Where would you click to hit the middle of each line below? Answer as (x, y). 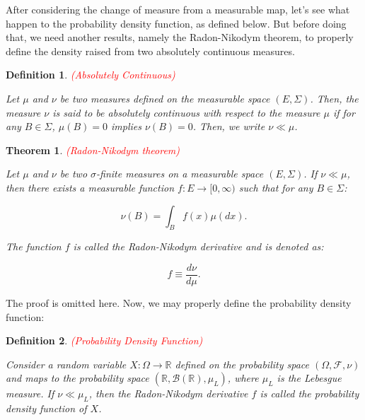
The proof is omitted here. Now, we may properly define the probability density (179, 302)
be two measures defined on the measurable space (165, 98)
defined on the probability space (242, 364)
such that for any (276, 187)
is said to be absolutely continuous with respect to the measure (186, 112)
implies (126, 126)
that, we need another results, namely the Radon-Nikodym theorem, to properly (180, 37)
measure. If (30, 393)
